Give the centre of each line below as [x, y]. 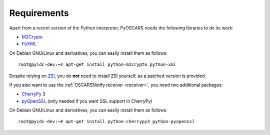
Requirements [39, 13]
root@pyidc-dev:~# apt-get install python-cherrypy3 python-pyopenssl [106, 122]
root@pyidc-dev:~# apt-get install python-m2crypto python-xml [97, 65]
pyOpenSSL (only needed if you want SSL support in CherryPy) [87, 101]
